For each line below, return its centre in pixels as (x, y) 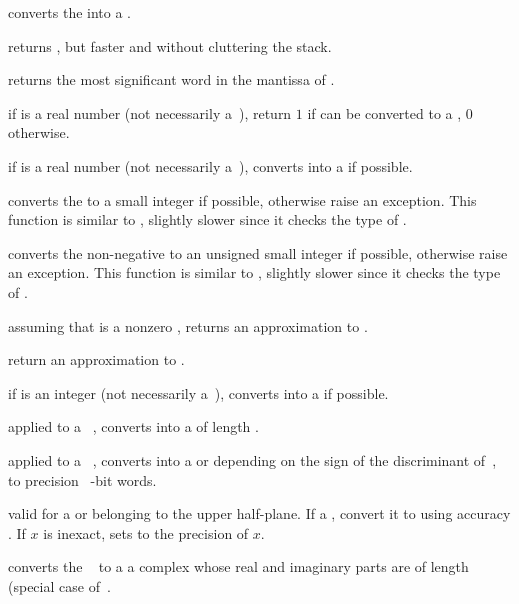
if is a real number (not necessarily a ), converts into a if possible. (210, 165)
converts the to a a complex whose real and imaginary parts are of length (238, 566)
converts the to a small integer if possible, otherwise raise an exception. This (242, 199)
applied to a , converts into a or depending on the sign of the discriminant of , (252, 459)
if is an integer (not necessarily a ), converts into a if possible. (198, 392)
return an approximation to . (96, 359)
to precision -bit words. (82, 479)
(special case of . (59, 585)
